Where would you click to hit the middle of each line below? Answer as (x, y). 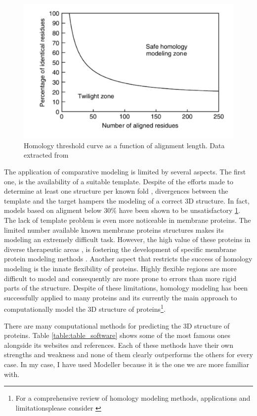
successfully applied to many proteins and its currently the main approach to (121, 297)
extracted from (46, 155)
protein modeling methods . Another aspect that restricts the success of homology (128, 259)
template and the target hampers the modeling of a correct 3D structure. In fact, (127, 200)
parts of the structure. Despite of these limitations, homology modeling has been (126, 288)
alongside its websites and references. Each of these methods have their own (119, 345)
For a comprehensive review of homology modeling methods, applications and (133, 398)
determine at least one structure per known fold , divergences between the (116, 191)
